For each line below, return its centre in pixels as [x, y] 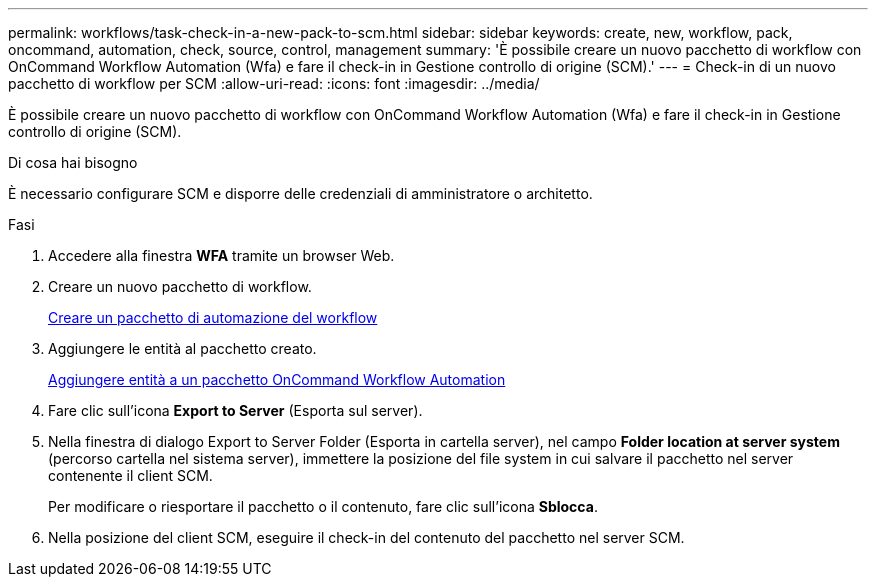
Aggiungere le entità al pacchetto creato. [182, 348]
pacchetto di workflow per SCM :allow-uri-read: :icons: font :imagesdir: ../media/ [274, 83]
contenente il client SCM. [130, 475]
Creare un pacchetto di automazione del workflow [213, 317]
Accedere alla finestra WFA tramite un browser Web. [221, 255]
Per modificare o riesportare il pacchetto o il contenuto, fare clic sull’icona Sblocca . [323, 506]
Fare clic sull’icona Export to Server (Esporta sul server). [235, 410]
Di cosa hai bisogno [73, 162]
